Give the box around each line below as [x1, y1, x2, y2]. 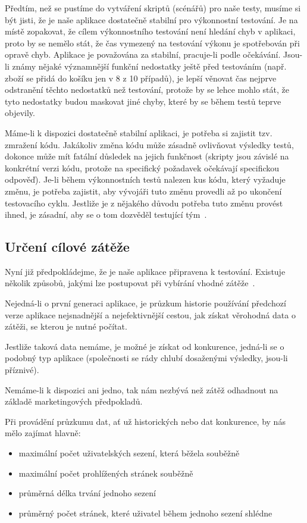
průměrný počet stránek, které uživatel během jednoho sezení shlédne [18, 506, 272, 519]
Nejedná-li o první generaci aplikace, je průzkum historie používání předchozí [5, 297, 286, 309]
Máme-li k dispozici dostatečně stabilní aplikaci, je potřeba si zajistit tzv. [5, 126, 272, 139]
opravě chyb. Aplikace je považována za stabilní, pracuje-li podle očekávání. [5, 48, 281, 61]
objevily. [5, 107, 35, 119]
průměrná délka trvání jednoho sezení [18, 487, 156, 499]
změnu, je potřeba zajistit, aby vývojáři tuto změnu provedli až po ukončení [5, 184, 282, 197]
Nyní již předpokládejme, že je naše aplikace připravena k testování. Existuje [5, 265, 286, 277]
